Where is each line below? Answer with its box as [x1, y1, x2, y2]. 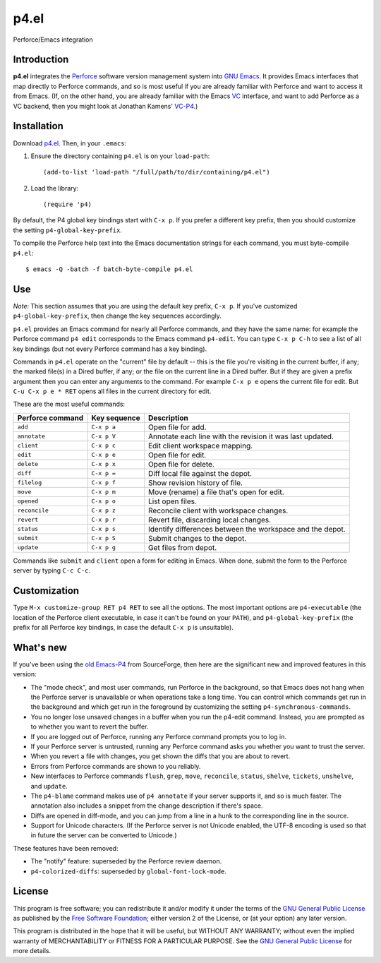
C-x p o [91, 498, 116, 505]
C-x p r [91, 516, 116, 524]
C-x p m [91, 488, 116, 496]
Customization [13, 585, 80, 597]
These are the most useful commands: [13, 400, 126, 409]
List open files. [148, 496, 198, 506]
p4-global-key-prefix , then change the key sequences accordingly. [13, 311, 222, 321]
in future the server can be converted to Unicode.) [30, 831, 177, 839]
